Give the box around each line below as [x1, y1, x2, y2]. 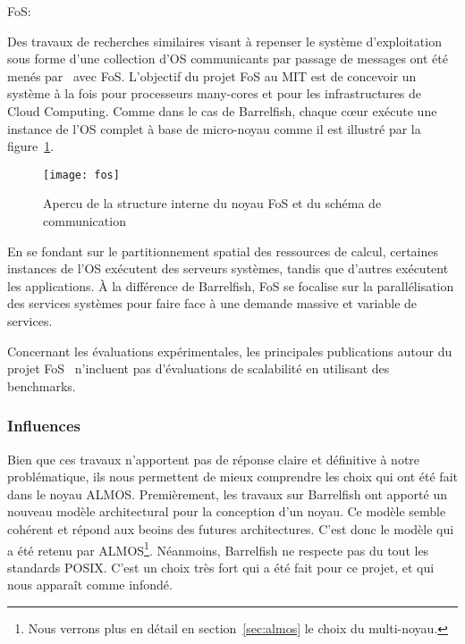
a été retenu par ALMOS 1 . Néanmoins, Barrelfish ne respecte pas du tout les [7, 538, 429, 559]
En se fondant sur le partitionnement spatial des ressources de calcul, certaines [7, 241, 439, 260]
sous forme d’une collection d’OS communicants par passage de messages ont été [7, 49, 448, 68]
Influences [7, 414, 80, 437]
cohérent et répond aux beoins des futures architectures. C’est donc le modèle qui [7, 519, 454, 538]
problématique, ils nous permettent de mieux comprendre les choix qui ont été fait [7, 467, 458, 486]
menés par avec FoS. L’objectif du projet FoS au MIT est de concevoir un [7, 66, 417, 85]
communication [43, 212, 126, 230]
